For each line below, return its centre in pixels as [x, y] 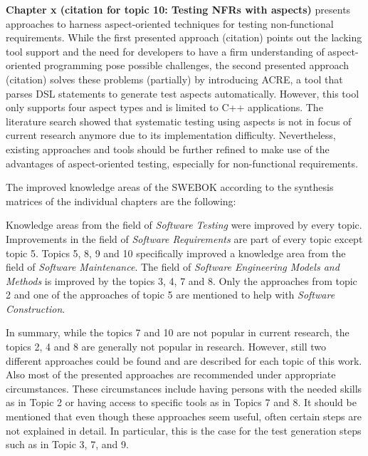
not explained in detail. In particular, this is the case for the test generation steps [184, 430]
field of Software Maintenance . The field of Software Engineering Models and [173, 267]
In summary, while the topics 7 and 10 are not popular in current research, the [178, 332]
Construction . [36, 308]
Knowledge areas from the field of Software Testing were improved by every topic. [184, 225]
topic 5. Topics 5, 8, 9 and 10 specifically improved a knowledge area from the [176, 253]
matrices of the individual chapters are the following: [121, 201]
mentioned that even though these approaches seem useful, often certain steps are [184, 416]
